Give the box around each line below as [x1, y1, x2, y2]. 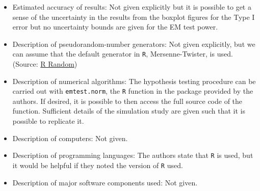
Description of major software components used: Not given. [12, 177, 198, 187]
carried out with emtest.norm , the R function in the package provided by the [12, 86, 253, 96]
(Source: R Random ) [12, 59, 77, 69]
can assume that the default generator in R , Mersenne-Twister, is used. [12, 48, 233, 59]
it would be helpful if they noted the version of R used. [12, 159, 183, 170]
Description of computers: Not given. [12, 132, 128, 143]
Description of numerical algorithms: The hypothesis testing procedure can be [12, 75, 256, 86]
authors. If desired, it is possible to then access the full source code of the [12, 95, 243, 106]
